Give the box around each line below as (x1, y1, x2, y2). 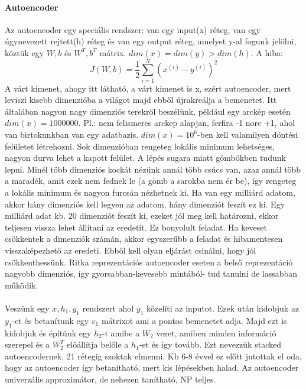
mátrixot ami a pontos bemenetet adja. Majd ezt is (101, 314, 287, 326)
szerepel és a (5, 338, 50, 351)
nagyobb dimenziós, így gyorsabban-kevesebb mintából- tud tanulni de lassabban (5, 267, 298, 280)
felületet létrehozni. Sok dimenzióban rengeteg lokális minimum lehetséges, (5, 140, 275, 152)
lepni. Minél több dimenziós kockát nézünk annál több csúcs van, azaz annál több (5, 163, 301, 175)
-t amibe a (102, 326, 140, 339)
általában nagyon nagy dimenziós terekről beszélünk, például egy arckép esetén (5, 105, 291, 117)
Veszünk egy (5, 302, 50, 314)
